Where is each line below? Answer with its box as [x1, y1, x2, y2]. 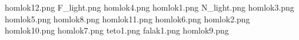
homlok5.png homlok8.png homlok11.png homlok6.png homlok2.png [5, 12, 250, 25]
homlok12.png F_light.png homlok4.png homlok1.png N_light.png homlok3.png [5, 1, 294, 13]
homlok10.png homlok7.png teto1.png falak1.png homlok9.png [5, 24, 229, 36]
